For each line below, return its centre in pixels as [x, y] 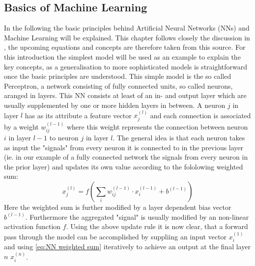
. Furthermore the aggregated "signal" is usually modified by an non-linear [137, 216]
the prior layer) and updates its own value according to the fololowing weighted [124, 166]
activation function [32, 226]
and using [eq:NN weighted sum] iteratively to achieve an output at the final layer [127, 246]
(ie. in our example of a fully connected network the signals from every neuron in [126, 157]
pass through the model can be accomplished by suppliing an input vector [115, 236]
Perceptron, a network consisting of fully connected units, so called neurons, [118, 85]
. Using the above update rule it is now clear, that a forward [157, 226]
